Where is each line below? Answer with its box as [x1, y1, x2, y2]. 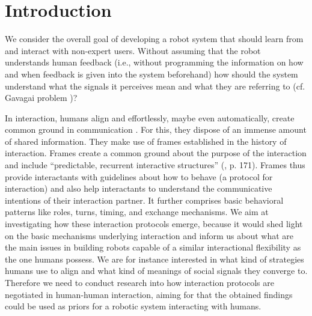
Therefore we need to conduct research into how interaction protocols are [5, 276, 274, 288]
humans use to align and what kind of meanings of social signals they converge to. [5, 264, 308, 277]
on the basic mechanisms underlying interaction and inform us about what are [5, 229, 293, 242]
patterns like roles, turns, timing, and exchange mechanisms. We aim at [5, 205, 269, 218]
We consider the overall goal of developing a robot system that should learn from [5, 32, 304, 45]
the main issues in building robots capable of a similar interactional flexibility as [5, 241, 301, 254]
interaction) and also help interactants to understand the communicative [5, 182, 272, 195]
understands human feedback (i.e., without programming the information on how [5, 56, 304, 68]
